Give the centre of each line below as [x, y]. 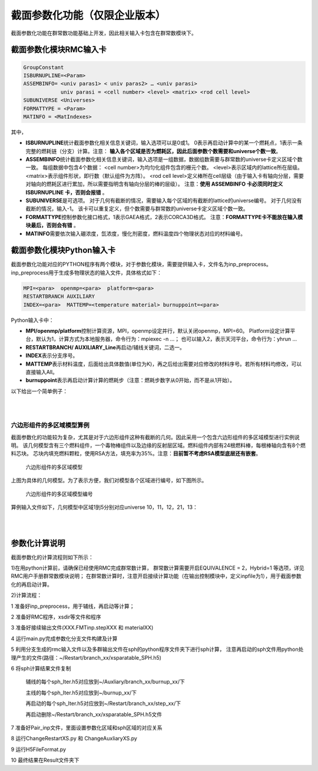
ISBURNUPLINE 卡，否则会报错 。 [67, 192]
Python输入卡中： [32, 320]
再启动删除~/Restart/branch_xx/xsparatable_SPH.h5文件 [94, 714]
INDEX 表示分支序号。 [52, 356]
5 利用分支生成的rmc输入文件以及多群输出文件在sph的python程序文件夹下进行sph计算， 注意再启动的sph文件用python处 [157, 649]
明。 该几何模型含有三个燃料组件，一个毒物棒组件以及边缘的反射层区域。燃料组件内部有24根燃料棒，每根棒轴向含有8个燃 [158, 445]
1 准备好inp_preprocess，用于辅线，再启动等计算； [73, 606]
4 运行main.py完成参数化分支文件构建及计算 [64, 638]
